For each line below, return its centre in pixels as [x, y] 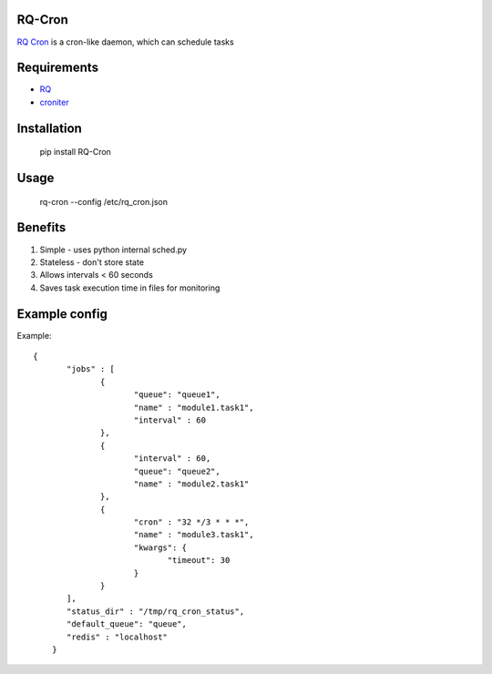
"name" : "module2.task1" [191, 484]
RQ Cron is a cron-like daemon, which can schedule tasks [125, 42]
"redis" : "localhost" [118, 637]
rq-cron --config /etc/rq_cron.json [104, 201]
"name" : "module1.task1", [194, 407]
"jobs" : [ [91, 369]
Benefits [41, 228]
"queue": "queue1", [177, 395]
